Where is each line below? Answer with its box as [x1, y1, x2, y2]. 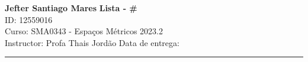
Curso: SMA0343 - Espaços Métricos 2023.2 [5, 25, 163, 37]
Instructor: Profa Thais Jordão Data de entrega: [5, 36, 179, 48]
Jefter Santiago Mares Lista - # [5, 2, 137, 14]
